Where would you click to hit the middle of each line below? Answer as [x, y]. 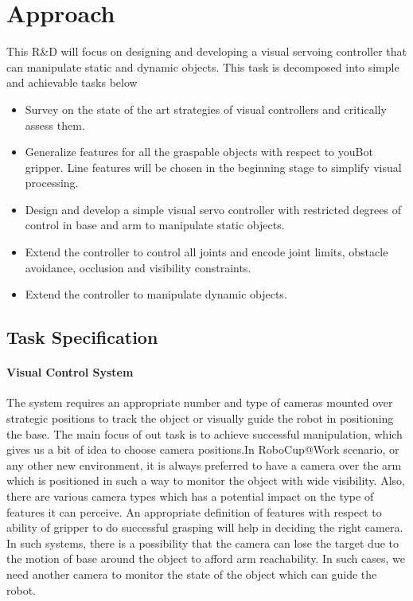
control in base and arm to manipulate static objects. [155, 225]
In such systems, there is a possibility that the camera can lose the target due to [203, 542]
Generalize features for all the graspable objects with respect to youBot [199, 152]
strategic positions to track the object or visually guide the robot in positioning [200, 418]
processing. [52, 183]
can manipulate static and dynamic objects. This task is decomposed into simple [203, 66]
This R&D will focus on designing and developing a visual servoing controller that [206, 51]
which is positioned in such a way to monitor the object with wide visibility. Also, [206, 480]
